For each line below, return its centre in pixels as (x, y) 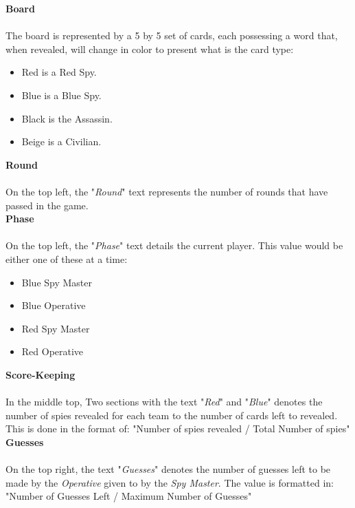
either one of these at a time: (67, 258)
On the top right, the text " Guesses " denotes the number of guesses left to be (168, 469)
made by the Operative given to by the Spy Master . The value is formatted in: (170, 482)
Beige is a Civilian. (61, 141)
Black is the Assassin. (67, 118)
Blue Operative (54, 305)
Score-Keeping (41, 374)
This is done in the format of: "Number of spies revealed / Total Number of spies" (178, 428)
